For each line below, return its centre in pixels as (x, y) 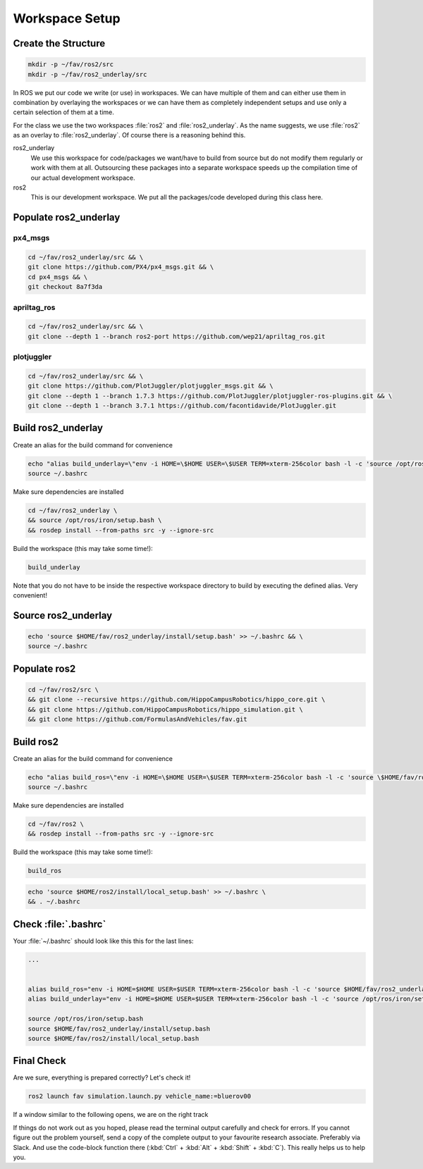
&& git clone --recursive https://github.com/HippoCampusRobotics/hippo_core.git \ (177, 700)
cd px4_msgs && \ (58, 277)
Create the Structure (59, 43)
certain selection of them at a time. (63, 112)
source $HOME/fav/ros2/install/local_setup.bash (114, 1038)
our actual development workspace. (83, 178)
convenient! (30, 595)
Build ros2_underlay (58, 428)
